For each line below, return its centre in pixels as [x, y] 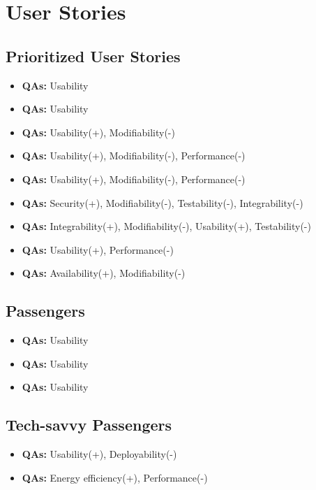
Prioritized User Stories [93, 56]
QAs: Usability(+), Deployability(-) [99, 454]
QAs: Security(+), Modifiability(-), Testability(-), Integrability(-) [163, 202]
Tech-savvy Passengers [89, 425]
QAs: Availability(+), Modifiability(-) [104, 273]
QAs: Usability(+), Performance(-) [98, 249]
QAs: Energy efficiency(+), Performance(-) [115, 477]
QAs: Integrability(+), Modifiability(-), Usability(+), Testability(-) [166, 226]
